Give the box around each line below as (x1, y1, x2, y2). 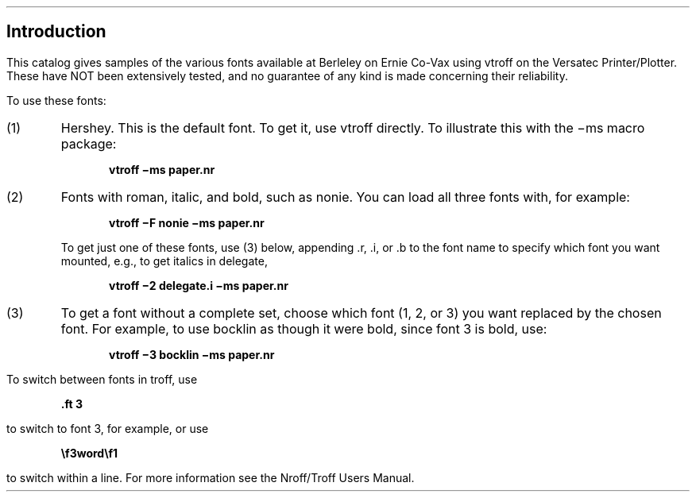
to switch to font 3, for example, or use (6, 421, 209, 435)
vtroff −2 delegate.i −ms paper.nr (109, 278, 288, 292)
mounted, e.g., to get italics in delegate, (60, 253, 268, 268)
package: (60, 135, 117, 152)
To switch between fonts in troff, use (6, 372, 198, 386)
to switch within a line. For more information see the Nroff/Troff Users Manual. (6, 470, 415, 484)
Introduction (6, 21, 106, 42)
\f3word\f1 (60, 446, 118, 460)
